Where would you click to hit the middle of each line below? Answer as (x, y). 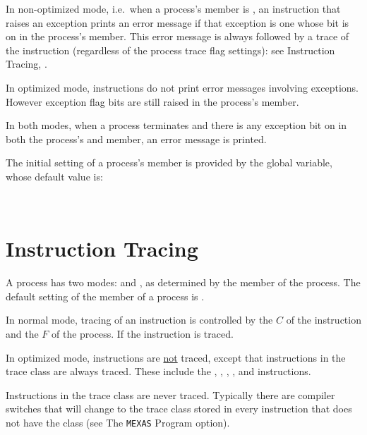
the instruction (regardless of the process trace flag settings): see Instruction (170, 50)
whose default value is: (54, 176)
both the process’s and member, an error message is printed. (136, 139)
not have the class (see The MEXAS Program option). (118, 422)
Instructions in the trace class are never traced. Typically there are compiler (170, 394)
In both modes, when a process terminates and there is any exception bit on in (176, 125)
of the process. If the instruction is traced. (143, 334)
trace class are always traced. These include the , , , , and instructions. (158, 371)
